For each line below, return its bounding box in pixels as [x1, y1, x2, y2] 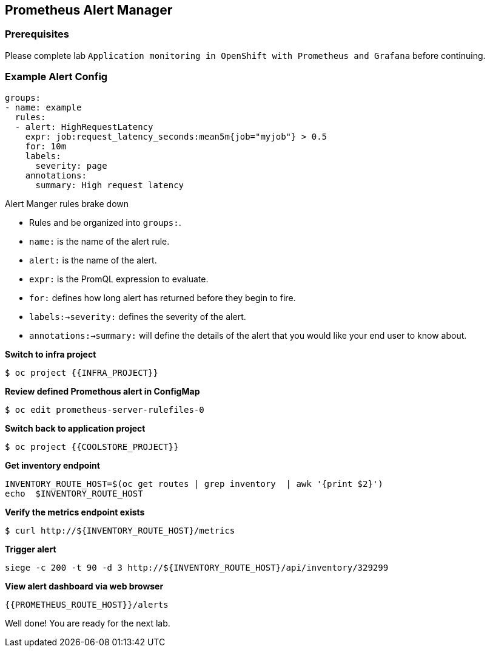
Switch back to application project [5, 423, 146, 433]
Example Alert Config [5, 70, 108, 83]
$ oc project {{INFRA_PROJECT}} [5, 367, 158, 378]
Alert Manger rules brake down [5, 198, 129, 209]
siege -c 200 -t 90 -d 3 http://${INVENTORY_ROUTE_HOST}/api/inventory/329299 [5, 562, 389, 572]
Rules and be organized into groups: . [29, 217, 181, 228]
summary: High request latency [35, 180, 184, 190]
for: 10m [25, 141, 67, 151]
